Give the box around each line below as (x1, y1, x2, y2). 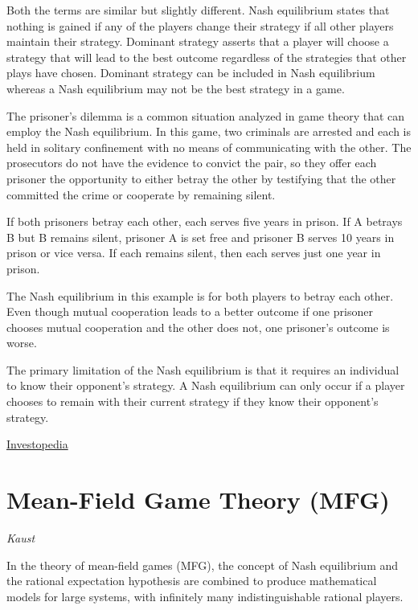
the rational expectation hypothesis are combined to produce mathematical (6, 572, 377, 589)
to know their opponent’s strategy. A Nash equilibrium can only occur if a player (6, 377, 405, 394)
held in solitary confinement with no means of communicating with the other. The (6, 138, 412, 155)
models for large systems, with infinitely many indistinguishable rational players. (6, 587, 404, 604)
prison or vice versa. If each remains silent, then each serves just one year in (6, 244, 381, 261)
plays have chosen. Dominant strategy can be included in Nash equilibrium (6, 64, 375, 81)
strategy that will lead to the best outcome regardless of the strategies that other (6, 48, 407, 65)
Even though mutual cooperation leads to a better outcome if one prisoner (6, 303, 373, 320)
